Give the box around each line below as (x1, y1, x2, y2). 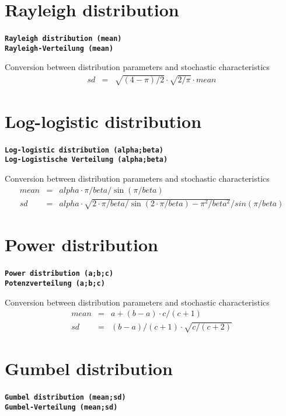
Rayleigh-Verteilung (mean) (5, 44, 114, 53)
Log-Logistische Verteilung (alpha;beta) (5, 155, 168, 164)
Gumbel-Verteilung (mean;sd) (5, 403, 118, 411)
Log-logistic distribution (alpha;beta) (5, 145, 164, 154)
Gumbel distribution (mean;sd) (5, 393, 126, 402)
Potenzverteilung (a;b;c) (5, 279, 105, 288)
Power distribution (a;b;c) (5, 269, 114, 278)
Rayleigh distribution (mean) (5, 34, 122, 43)
